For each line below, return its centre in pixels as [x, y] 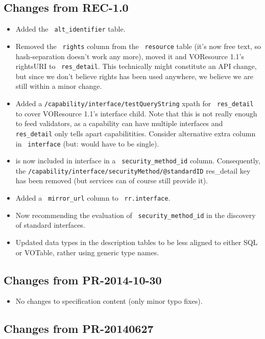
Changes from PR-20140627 [79, 329]
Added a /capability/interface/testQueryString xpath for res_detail [135, 103]
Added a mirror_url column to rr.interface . [93, 198]
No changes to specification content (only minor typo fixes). [109, 301]
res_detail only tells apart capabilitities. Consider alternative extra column [136, 133]
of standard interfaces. [50, 225]
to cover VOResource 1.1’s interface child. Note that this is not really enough [136, 113]
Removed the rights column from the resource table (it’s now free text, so [138, 46]
